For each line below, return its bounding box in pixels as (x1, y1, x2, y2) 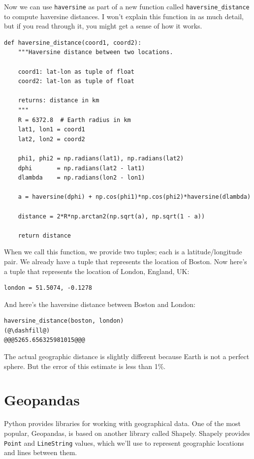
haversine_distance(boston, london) (4, 317, 124, 325)
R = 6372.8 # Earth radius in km (18, 116, 131, 123)
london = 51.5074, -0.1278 (4, 284, 92, 292)
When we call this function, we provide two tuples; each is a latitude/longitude (4, 246, 242, 257)
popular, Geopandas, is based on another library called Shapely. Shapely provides (4, 428, 250, 438)
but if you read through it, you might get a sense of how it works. (4, 21, 202, 31)
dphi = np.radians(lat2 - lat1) (18, 164, 145, 172)
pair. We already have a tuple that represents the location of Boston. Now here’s (4, 256, 247, 266)
